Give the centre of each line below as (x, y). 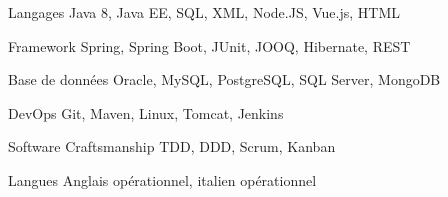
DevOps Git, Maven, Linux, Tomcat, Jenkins (146, 112)
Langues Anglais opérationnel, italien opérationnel (162, 179)
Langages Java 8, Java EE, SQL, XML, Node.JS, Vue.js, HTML (204, 12)
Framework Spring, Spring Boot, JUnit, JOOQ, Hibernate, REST (209, 45)
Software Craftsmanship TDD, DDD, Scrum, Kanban (172, 146)
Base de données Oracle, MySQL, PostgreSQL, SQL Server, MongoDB (224, 79)
